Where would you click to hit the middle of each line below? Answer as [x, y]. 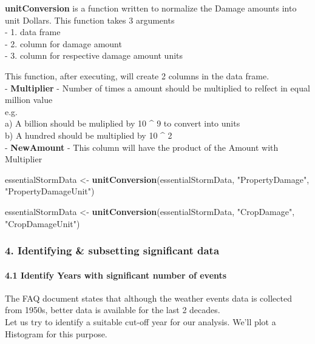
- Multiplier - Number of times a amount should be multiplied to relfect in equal [157, 88]
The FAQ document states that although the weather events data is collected [148, 298]
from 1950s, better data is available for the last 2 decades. [113, 310]
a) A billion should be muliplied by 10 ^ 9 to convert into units [123, 123]
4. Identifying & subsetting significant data [112, 250]
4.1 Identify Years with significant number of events [116, 275]
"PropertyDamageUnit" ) [50, 191]
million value [29, 100]
